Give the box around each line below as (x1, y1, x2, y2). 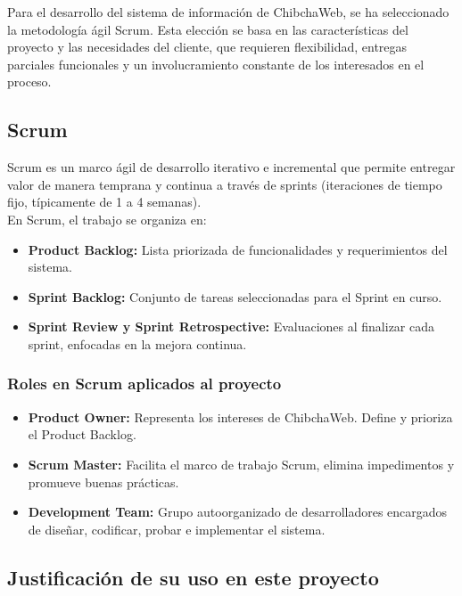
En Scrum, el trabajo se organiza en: (7, 209, 207, 228)
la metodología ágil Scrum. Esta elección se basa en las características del (7, 20, 408, 38)
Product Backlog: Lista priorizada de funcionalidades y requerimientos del (28, 240, 448, 258)
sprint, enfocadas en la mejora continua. (28, 334, 247, 353)
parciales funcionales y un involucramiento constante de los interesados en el (7, 54, 425, 73)
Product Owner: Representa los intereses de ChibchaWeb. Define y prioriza (28, 407, 453, 426)
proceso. (7, 72, 52, 91)
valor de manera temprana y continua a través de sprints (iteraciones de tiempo (7, 175, 442, 193)
